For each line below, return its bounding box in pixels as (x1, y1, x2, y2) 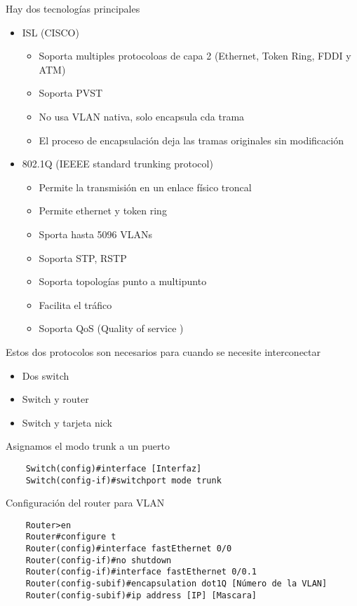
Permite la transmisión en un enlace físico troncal (39, 179, 252, 194)
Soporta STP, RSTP (39, 250, 127, 265)
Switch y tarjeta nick (22, 415, 112, 429)
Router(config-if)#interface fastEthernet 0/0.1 (25, 567, 257, 577)
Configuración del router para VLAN (6, 495, 165, 510)
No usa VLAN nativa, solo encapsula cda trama (39, 109, 245, 123)
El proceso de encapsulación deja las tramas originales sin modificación (39, 132, 344, 147)
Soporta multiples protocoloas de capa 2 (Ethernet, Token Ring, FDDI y (39, 48, 351, 63)
